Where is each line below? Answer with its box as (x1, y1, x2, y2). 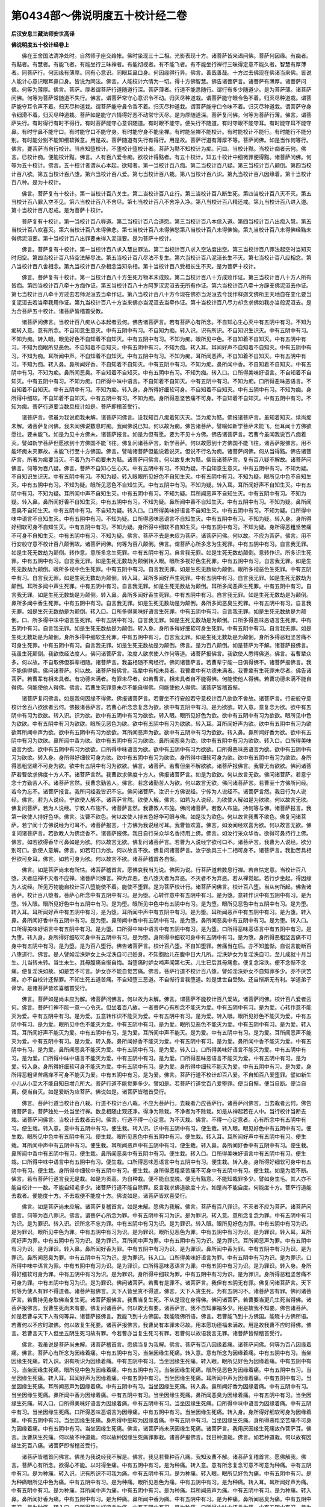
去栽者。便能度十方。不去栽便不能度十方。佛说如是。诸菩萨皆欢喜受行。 (11, 1192, 191, 1199)
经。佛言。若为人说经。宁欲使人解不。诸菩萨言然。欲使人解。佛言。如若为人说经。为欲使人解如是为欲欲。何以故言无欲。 (11, 796, 312, 803)
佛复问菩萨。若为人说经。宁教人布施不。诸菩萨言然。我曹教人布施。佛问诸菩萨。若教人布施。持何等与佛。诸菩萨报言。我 (11, 805, 312, 812)
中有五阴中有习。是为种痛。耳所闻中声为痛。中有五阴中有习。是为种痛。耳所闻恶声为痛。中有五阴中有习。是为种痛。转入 (11, 1487, 312, 1494)
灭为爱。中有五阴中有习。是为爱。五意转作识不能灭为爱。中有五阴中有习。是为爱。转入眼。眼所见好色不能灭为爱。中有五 (11, 1012, 312, 1019)
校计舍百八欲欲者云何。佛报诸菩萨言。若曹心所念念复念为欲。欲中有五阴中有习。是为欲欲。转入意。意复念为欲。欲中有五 (11, 703, 312, 711)
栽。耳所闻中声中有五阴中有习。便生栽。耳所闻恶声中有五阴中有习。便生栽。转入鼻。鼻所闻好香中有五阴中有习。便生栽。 (11, 1141, 312, 1148)
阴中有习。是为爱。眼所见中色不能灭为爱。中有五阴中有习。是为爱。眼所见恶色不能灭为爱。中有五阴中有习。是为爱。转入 (11, 1021, 312, 1028)
